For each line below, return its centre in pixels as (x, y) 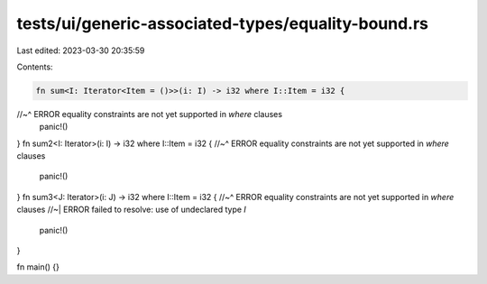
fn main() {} (38, 267)
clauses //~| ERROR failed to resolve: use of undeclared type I (132, 210)
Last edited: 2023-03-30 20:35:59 (81, 50)
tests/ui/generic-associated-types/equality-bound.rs (222, 23)
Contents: (35, 67)
